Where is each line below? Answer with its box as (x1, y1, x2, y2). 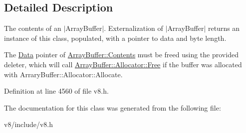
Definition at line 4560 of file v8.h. (4, 86, 109, 96)
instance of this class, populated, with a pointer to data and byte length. (4, 32, 227, 43)
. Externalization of (104, 23, 163, 33)
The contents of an (4, 23, 61, 33)
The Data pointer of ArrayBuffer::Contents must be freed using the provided (4, 49, 239, 60)
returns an (208, 23, 240, 33)
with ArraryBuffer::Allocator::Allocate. (4, 69, 123, 79)
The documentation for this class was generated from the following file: (4, 102, 221, 113)
